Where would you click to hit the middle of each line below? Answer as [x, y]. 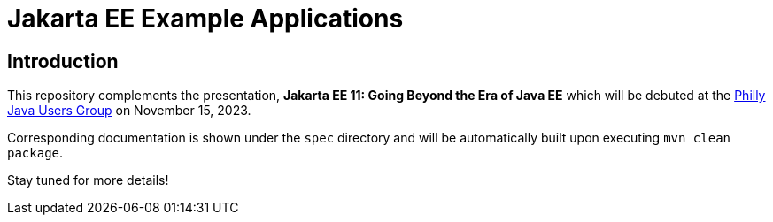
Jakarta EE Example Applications [205, 19]
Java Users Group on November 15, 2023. [129, 111]
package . [35, 153]
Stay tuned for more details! [88, 180]
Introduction [63, 61]
